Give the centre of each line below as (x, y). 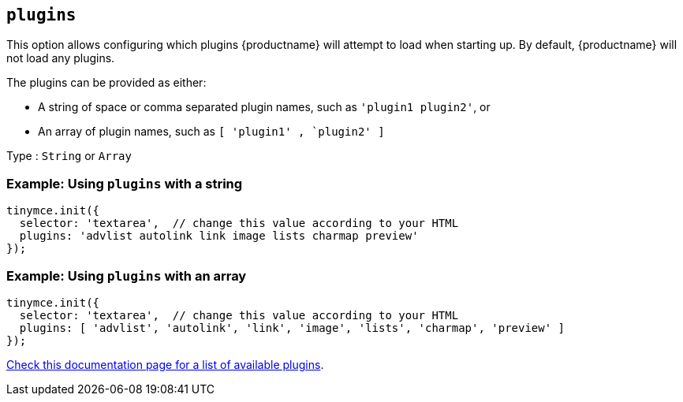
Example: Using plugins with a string (125, 183)
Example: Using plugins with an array (127, 275)
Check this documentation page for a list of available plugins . (165, 364)
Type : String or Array (69, 156)
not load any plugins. (61, 58)
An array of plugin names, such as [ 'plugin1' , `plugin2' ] (211, 132)
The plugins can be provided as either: (106, 83)
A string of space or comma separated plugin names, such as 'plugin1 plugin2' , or (264, 107)
